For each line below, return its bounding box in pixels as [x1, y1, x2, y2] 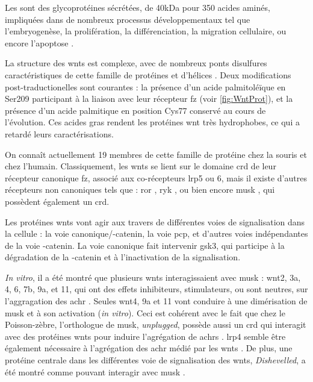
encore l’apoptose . [5, 36, 74, 49]
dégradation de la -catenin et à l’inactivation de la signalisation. [5, 251, 241, 263]
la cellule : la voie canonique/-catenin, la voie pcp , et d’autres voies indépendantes [5, 227, 308, 240]
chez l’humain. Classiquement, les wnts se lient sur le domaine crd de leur [5, 160, 276, 172]
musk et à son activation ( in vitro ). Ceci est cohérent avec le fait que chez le [5, 306, 285, 319]
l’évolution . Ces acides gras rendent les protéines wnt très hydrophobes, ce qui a [5, 116, 300, 128]
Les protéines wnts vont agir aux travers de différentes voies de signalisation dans [5, 215, 305, 228]
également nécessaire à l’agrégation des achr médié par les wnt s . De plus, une [5, 342, 293, 354]
